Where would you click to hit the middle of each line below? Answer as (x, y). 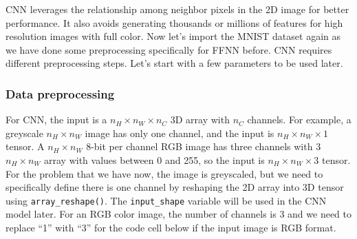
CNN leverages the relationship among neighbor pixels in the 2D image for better (177, 9)
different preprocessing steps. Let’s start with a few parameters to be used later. (174, 63)
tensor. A (25, 146)
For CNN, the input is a (56, 119)
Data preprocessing (60, 93)
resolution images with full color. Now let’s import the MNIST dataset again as (173, 36)
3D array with (200, 119)
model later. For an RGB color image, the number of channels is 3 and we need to (179, 214)
